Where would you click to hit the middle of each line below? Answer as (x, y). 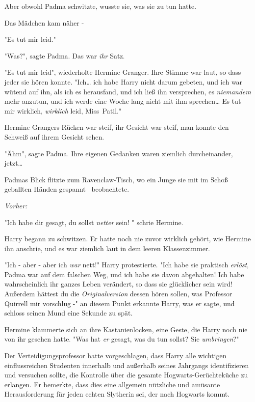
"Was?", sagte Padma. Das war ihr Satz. (65, 55)
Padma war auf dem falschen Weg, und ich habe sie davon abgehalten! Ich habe (124, 274)
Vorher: (16, 205)
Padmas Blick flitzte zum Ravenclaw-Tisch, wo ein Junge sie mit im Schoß (116, 179)
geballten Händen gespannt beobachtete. (67, 189)
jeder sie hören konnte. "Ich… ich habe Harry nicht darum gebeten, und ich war (124, 81)
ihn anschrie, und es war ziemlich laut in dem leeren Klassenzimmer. (107, 248)
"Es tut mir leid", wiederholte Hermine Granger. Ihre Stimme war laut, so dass (123, 72)
